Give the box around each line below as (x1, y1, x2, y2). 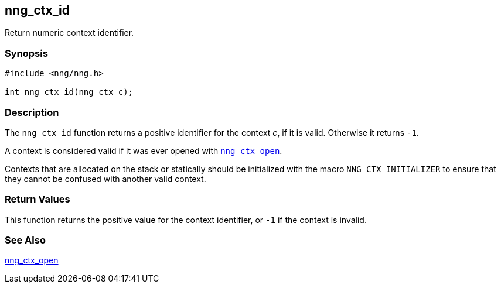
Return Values (5, 193, 70, 205)
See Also (5, 234, 46, 246)
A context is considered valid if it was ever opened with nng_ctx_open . (5, 145, 282, 156)
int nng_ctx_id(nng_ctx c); (5, 87, 134, 97)
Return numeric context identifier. (5, 28, 134, 38)
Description (5, 106, 59, 118)
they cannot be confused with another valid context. (5, 173, 206, 184)
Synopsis (5, 47, 48, 59)
